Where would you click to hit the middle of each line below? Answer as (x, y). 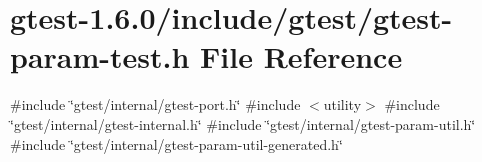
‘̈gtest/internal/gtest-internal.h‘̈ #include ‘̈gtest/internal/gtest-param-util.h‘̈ (243, 123)
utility (342, 104)
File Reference (301, 56)
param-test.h (100, 56)
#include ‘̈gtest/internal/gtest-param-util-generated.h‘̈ (176, 143)
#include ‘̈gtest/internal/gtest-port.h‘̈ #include (155, 104)
